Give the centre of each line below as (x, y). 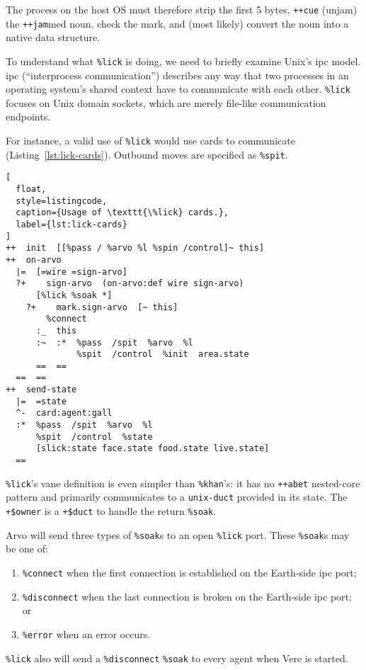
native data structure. (53, 37)
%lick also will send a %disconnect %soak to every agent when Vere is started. (177, 658)
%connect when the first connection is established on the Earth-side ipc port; (189, 572)
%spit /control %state (94, 437)
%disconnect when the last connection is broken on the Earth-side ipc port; (187, 596)
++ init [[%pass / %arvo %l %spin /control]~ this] (135, 248)
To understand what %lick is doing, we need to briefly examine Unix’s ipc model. (183, 61)
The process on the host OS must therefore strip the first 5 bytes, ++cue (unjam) (182, 9)
